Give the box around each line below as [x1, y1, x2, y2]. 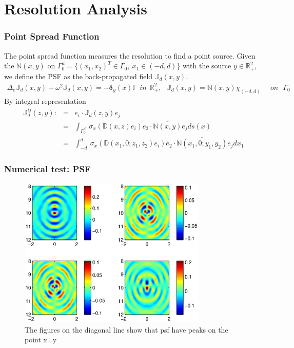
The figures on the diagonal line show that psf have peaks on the [25, 324, 228, 335]
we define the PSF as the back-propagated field [4, 70, 153, 81]
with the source [183, 60, 231, 71]
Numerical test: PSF [4, 162, 91, 175]
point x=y [25, 334, 57, 345]
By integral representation [4, 95, 86, 106]
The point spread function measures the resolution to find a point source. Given [4, 50, 256, 61]
